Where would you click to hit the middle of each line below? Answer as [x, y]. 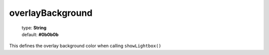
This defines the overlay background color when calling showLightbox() [85, 46]
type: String [34, 28]
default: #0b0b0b [40, 34]
